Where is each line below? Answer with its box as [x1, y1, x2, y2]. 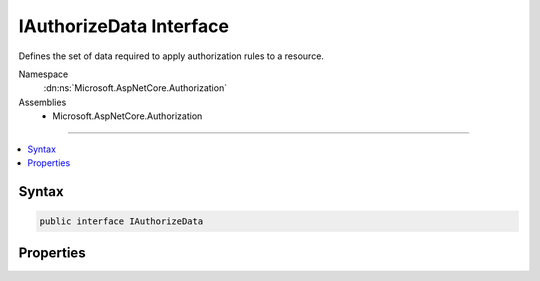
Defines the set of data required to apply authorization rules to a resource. [18, 50, 325, 62]
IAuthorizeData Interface [18, 15, 230, 37]
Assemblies [18, 96, 67, 108]
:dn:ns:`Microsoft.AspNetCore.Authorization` [43, 82, 228, 94]
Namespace [18, 68, 69, 80]
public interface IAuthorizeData [39, 215, 204, 227]
